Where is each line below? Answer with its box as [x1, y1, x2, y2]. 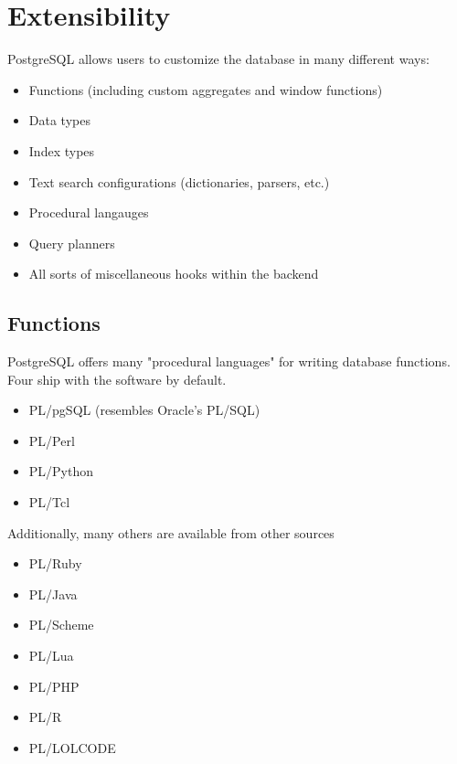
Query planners [28, 233, 115, 252]
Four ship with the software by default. [7, 369, 227, 388]
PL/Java [28, 584, 78, 603]
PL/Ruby [28, 554, 82, 573]
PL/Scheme [28, 615, 94, 634]
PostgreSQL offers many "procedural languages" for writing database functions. [7, 352, 451, 371]
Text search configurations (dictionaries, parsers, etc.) [28, 172, 330, 191]
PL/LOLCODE [28, 737, 116, 757]
